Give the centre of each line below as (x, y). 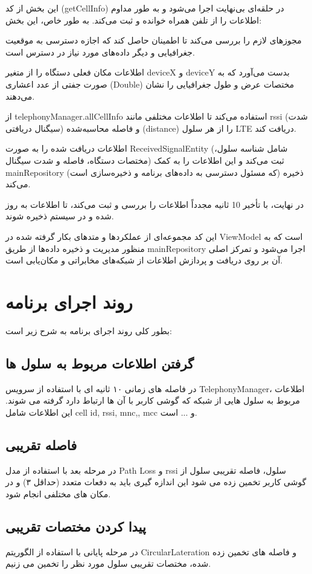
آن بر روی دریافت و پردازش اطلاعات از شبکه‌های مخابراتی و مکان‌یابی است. (144, 260)
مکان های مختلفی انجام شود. (58, 493)
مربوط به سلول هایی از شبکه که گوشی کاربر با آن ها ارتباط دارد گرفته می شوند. (153, 400)
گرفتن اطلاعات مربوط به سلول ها (100, 363)
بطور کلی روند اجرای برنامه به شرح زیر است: (89, 330)
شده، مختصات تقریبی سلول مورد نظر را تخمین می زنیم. (108, 563)
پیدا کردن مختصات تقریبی (76, 526)
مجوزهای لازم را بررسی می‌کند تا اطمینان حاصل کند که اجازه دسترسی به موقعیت (154, 40)
